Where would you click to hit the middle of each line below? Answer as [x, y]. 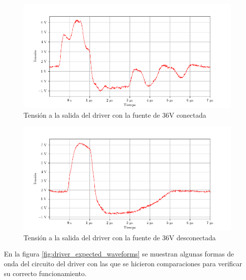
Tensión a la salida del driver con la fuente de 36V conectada [115, 115]
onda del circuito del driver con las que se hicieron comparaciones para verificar [123, 263]
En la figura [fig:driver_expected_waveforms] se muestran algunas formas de [119, 254]
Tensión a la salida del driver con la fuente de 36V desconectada [120, 237]
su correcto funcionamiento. [45, 273]
